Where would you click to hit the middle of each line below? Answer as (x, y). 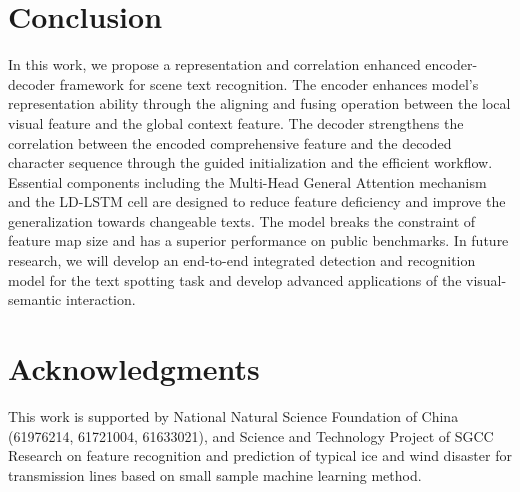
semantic (35, 299)
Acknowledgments (134, 368)
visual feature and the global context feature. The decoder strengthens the (236, 122)
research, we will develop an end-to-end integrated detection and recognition (242, 260)
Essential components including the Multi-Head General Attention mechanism (247, 181)
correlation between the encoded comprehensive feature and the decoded (230, 142)
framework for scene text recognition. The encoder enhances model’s (269, 83)
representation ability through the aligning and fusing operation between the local (259, 103)
